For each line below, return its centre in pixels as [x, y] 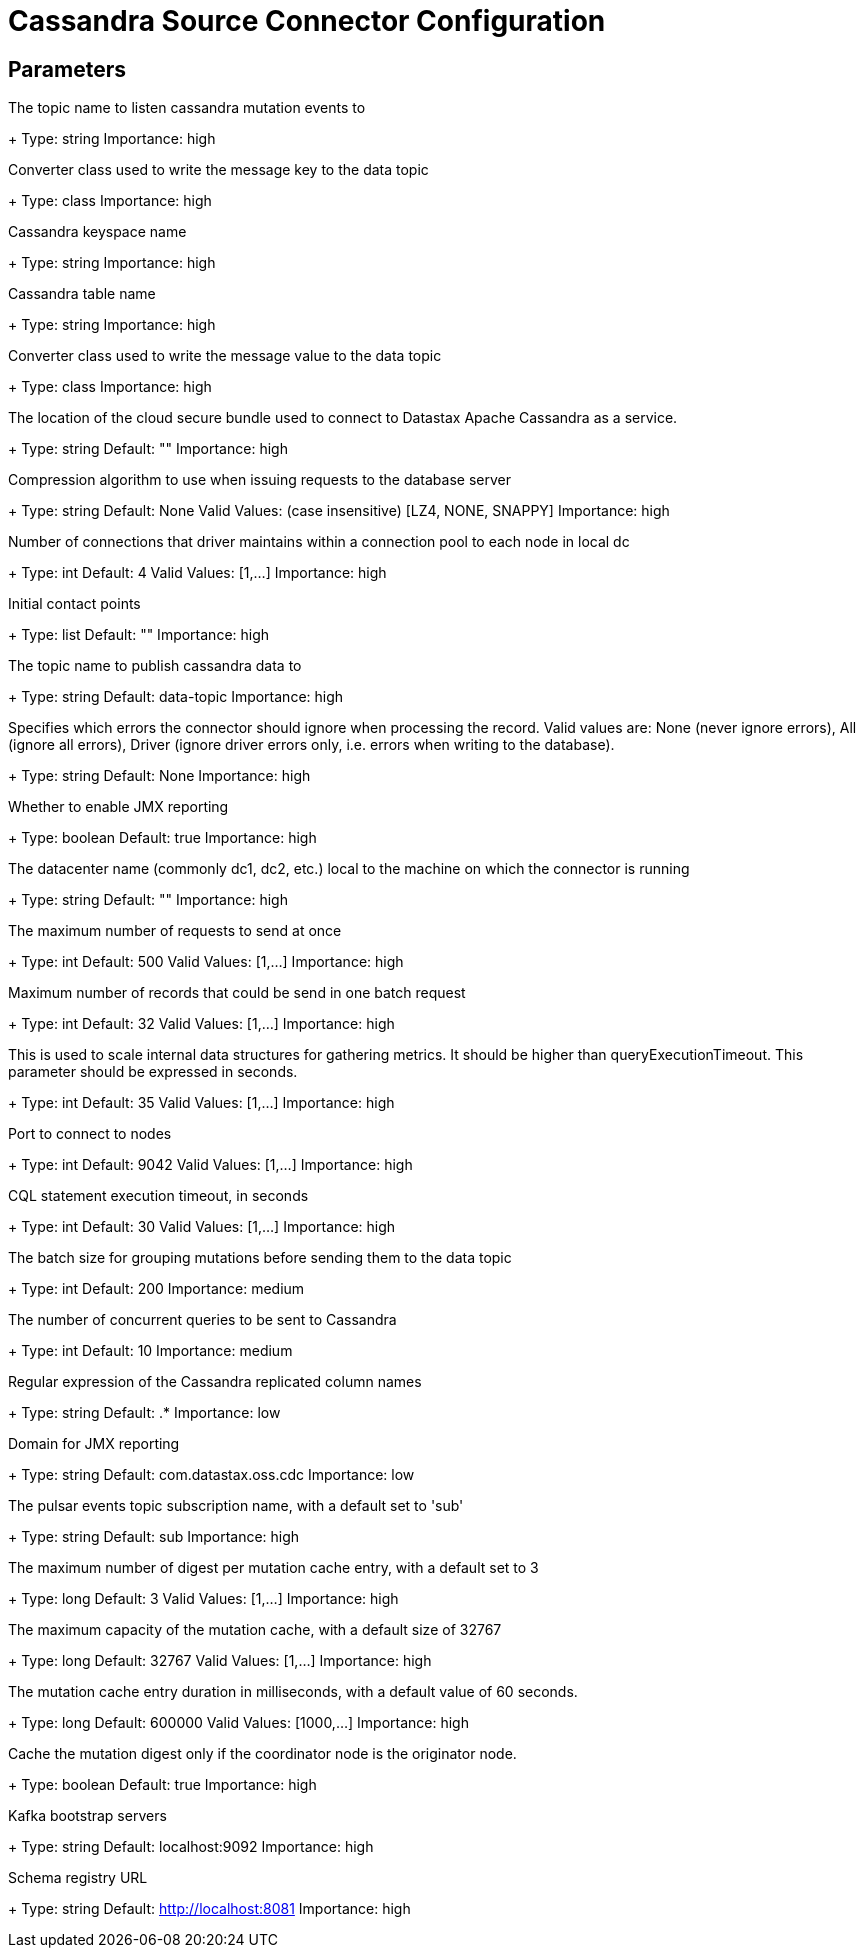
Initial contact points [74, 604]
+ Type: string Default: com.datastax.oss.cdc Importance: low [211, 1475]
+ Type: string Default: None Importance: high [159, 776]
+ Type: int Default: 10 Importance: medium [150, 1351]
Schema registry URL [78, 1878]
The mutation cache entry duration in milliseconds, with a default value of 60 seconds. [293, 1692]
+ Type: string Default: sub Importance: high [154, 1537]
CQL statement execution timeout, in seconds [158, 1196]
